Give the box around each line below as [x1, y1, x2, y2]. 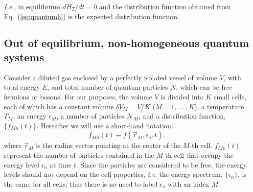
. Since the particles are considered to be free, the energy [76, 159, 247, 169]
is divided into [161, 91, 204, 101]
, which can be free [176, 82, 232, 92]
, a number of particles [56, 111, 124, 121]
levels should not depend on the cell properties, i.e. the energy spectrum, [4, 169, 223, 179]
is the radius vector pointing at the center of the [36, 140, 181, 150]
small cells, [213, 91, 247, 101]
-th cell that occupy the [163, 149, 234, 160]
